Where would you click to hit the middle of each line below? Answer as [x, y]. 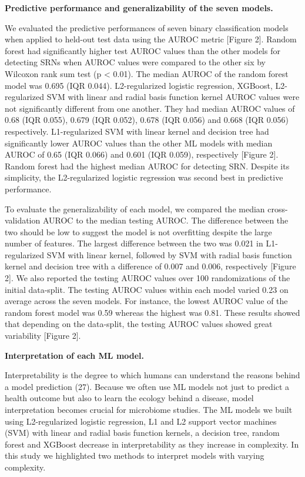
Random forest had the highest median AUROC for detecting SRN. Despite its [147, 166]
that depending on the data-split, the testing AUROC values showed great [139, 324]
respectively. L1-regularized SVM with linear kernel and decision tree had [137, 131]
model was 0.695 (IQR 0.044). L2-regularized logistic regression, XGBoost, [139, 85]
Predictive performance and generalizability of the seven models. [139, 8]
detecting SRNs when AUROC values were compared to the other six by [135, 62]
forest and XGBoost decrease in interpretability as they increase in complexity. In [152, 444]
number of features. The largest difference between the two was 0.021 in [134, 243]
